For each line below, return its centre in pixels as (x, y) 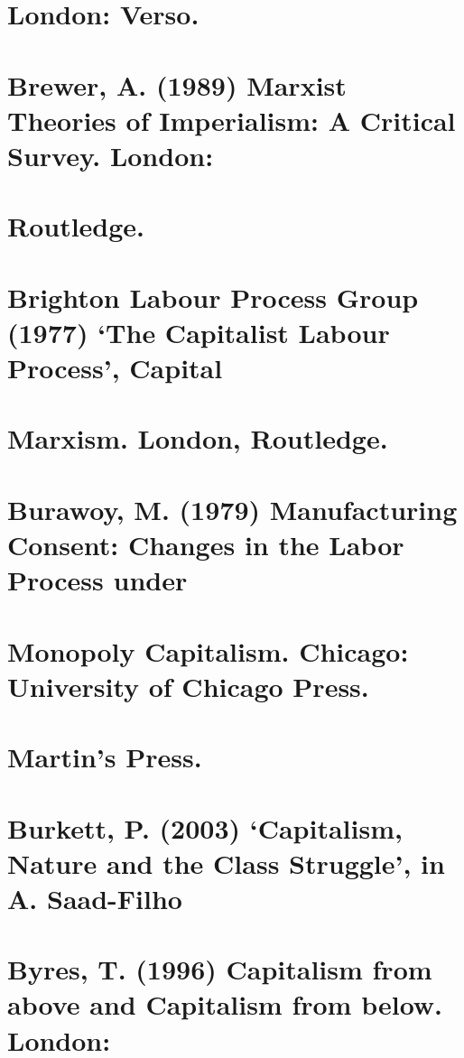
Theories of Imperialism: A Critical (232, 120)
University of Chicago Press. (188, 686)
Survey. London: (111, 155)
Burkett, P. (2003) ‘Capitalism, (205, 827)
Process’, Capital (115, 368)
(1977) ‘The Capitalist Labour (199, 332)
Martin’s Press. (105, 757)
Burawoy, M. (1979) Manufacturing (232, 509)
